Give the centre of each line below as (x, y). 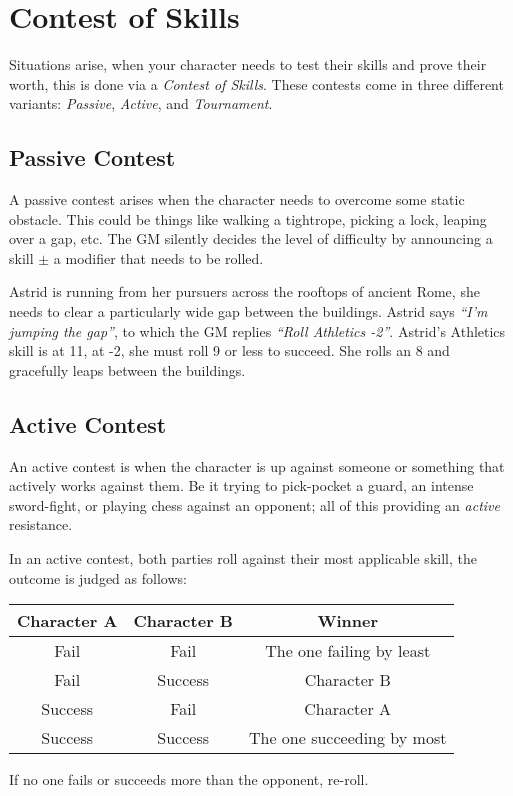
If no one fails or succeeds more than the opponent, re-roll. (189, 779)
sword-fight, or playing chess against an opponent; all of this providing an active (254, 504)
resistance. (41, 524)
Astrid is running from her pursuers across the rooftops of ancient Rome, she (244, 291)
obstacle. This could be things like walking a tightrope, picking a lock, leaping (248, 218)
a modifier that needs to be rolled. (158, 257)
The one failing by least (348, 651)
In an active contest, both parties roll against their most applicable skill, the (243, 558)
